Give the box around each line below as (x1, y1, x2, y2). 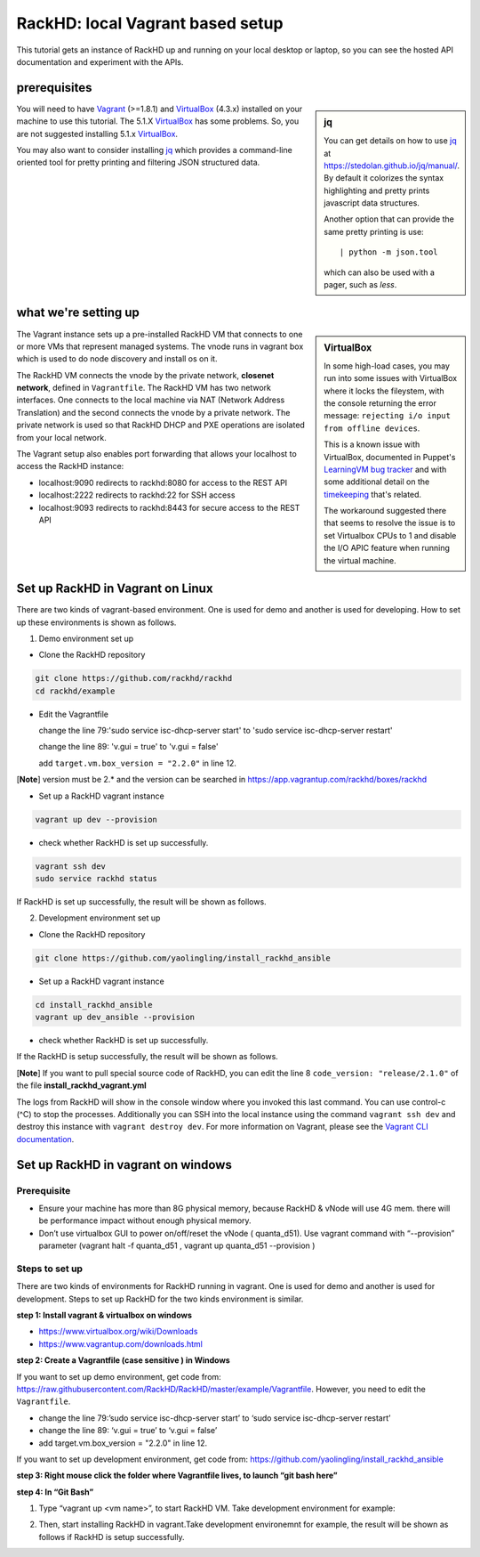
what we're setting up (16, 305, 140, 320)
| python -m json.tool (339, 247, 439, 257)
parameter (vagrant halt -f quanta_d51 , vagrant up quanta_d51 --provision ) (38, 1240, 316, 1251)
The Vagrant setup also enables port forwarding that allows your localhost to (16, 449, 297, 459)
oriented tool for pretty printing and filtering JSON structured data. (16, 157, 260, 168)
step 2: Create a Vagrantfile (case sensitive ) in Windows (16, 1355, 230, 1366)
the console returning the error (324, 397, 437, 409)
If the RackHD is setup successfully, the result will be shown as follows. (16, 1051, 279, 1062)
